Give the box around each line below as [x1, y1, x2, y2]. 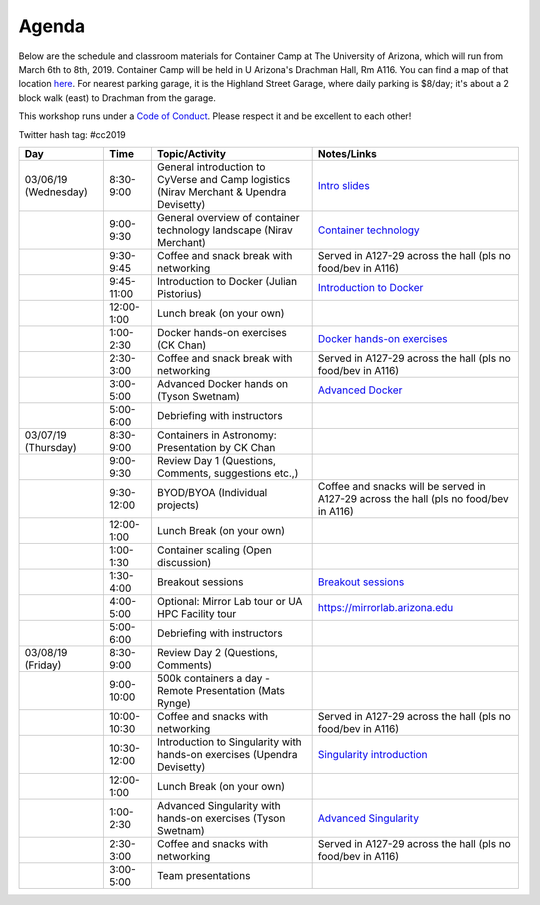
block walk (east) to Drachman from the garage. [18, 91, 217, 104]
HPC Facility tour [156, 606, 237, 620]
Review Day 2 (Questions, [156, 645, 279, 659]
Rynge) [156, 696, 192, 710]
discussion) [156, 555, 212, 569]
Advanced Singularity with [156, 798, 282, 812]
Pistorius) [156, 286, 202, 300]
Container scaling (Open [156, 543, 272, 557]
